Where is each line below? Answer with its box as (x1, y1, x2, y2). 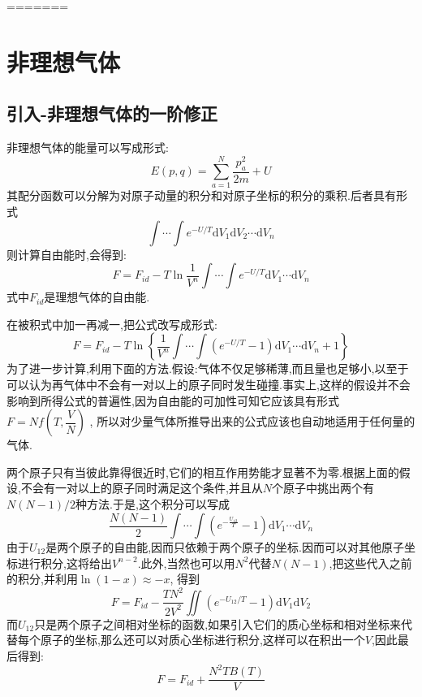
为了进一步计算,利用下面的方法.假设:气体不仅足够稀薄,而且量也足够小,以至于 (6, 360, 409, 377)
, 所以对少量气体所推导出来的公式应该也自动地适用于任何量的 (89, 413, 416, 430)
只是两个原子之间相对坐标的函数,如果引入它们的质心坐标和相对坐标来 (34, 615, 402, 632)
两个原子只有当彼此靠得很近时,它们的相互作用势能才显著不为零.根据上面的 (6, 463, 399, 480)
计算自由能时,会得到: (17, 245, 127, 262)
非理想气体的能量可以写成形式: (6, 139, 169, 156)
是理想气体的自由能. (44, 288, 150, 305)
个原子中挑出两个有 (272, 479, 375, 496)
